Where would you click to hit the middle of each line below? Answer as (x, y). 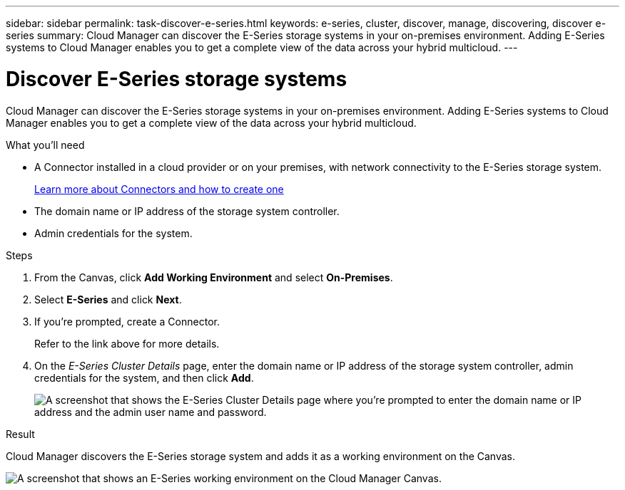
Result (20, 434)
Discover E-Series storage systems (177, 79)
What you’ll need (45, 145)
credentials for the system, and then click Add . (144, 377)
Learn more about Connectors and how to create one (159, 189)
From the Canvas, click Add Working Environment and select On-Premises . (214, 277)
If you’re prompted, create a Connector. (127, 321)
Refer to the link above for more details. (127, 343)
